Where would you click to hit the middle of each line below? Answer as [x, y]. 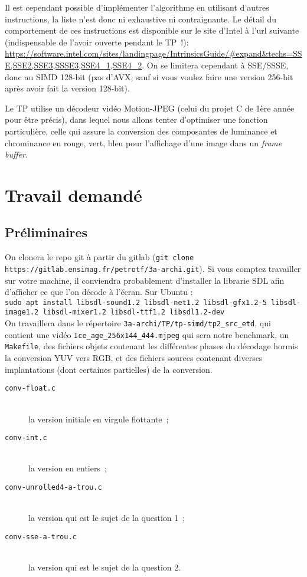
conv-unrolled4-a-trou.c [53, 487]
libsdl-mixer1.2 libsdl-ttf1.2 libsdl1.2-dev [134, 312]
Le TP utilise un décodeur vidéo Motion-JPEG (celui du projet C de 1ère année [150, 108]
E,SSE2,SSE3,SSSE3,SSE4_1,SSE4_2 [74, 65]
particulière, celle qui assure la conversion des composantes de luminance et [141, 131]
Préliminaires [46, 232]
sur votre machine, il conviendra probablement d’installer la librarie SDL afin [145, 280]
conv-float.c [30, 389]
